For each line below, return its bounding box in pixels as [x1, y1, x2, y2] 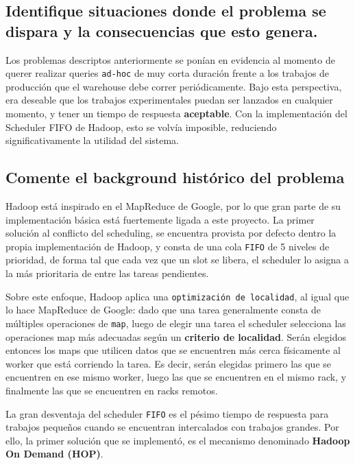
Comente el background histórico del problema [5, 167, 345, 188]
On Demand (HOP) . [5, 446, 103, 461]
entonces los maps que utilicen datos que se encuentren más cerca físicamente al [5, 343, 341, 357]
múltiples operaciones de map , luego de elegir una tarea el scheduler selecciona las [5, 315, 346, 330]
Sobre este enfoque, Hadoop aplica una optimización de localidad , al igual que [5, 289, 350, 303]
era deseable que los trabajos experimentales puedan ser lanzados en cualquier [5, 93, 333, 107]
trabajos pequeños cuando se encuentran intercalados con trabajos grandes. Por [5, 420, 339, 434]
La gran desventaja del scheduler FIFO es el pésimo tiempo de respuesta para [5, 406, 329, 420]
